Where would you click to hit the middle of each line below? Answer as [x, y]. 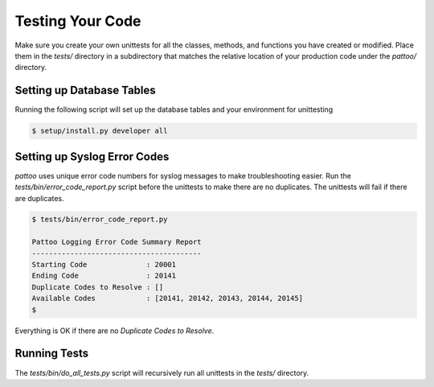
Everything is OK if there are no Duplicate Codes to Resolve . [115, 331]
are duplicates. [39, 198]
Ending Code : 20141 [104, 276]
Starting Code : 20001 [104, 265]
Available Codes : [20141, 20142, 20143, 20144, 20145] [168, 298]
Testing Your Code [78, 21]
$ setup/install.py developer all [100, 131]
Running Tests [51, 354]
